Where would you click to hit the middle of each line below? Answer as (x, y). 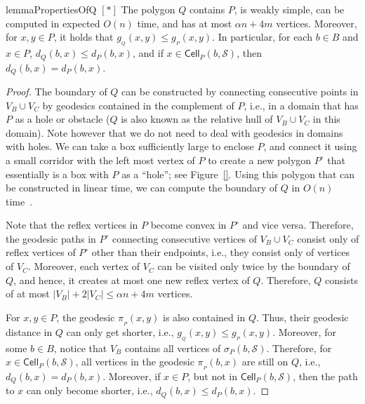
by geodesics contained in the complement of (138, 105)
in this (326, 119)
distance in (29, 331)
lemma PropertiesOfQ (51, 9)
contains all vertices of (173, 348)
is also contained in (204, 317)
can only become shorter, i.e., (89, 390)
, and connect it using (310, 146)
